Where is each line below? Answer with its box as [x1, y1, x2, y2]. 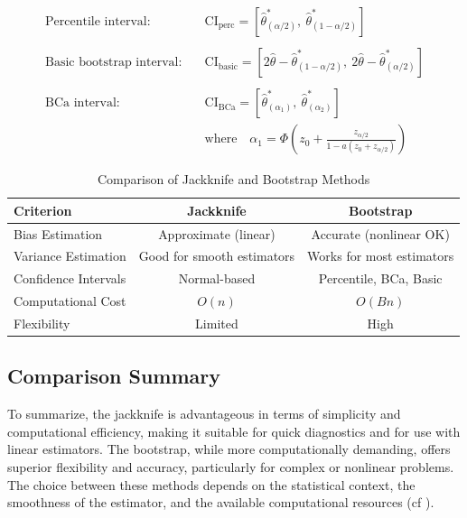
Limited [195, 314, 238, 332]
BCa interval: [45, 97, 120, 110]
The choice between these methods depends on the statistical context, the [7, 475, 416, 494]
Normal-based [178, 269, 256, 288]
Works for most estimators [307, 246, 454, 265]
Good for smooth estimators [138, 246, 295, 265]
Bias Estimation [14, 224, 103, 243]
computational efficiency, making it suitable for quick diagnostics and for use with [7, 421, 461, 440]
